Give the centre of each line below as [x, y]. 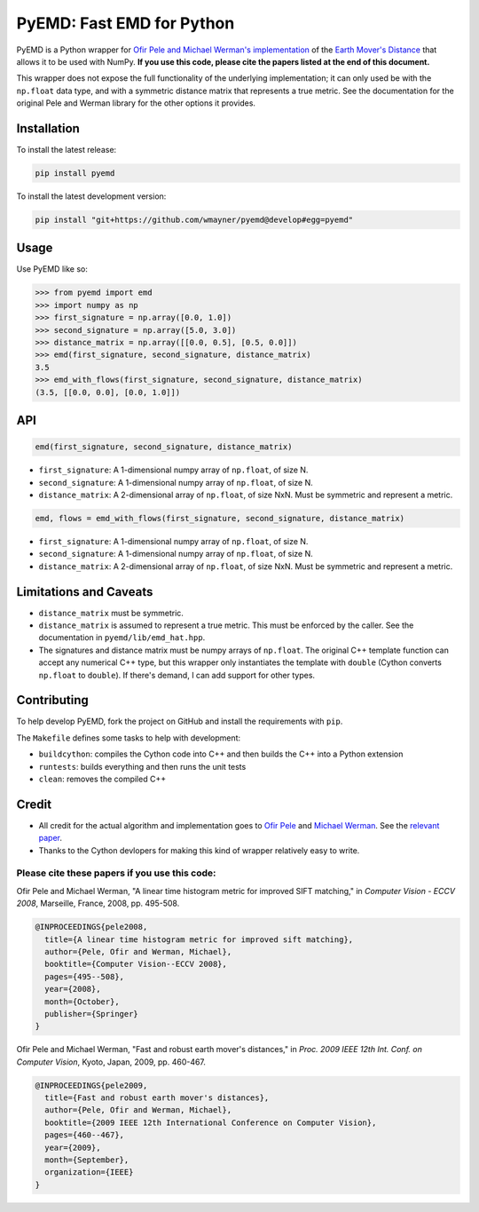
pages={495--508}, [84, 976]
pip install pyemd [75, 173]
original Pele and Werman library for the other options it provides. [136, 103]
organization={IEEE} [89, 1172]
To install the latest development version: [91, 196]
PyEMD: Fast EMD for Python [126, 23]
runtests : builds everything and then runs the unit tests [142, 766]
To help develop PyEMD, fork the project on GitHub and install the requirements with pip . [180, 721]
